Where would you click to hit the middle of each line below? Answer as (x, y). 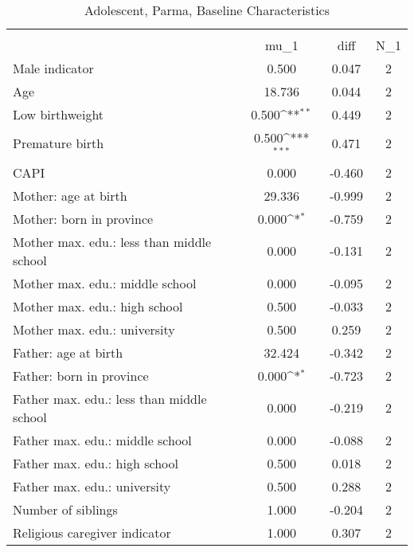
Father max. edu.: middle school (102, 440)
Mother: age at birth (70, 195)
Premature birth (59, 143)
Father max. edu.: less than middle (110, 398)
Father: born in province (81, 375)
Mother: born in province (83, 218)
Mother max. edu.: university (94, 329)
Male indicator (53, 68)
